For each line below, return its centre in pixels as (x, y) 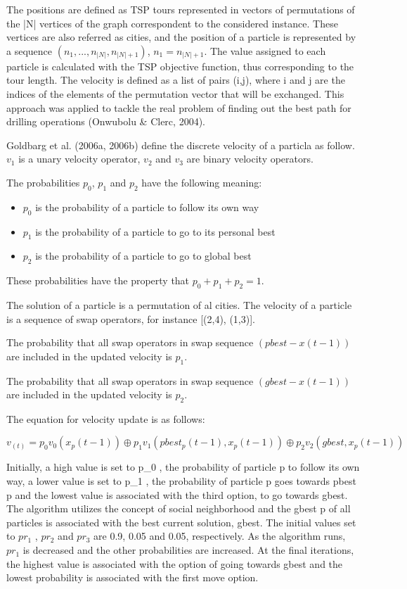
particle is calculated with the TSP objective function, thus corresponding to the (180, 66)
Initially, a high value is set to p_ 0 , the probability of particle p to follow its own (183, 467)
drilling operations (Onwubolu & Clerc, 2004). (106, 121)
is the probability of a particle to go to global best (143, 256)
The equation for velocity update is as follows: (106, 418)
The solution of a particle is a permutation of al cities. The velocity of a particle (179, 304)
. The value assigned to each (265, 50)
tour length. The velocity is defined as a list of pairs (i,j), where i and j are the (176, 80)
